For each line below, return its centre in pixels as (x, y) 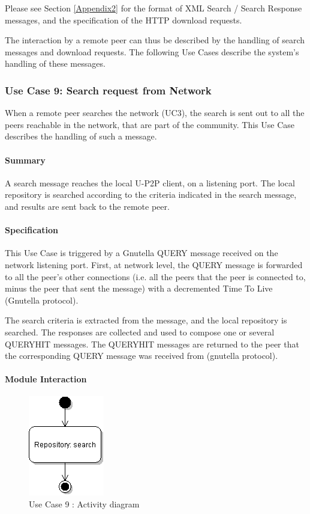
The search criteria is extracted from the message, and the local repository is (146, 320)
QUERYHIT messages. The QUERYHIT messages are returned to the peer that (152, 344)
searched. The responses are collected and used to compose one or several (140, 332)
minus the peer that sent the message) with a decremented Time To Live (139, 288)
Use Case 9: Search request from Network (108, 90)
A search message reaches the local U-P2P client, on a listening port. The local (150, 182)
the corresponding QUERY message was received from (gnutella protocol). (142, 356)
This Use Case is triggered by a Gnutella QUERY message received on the (142, 253)
